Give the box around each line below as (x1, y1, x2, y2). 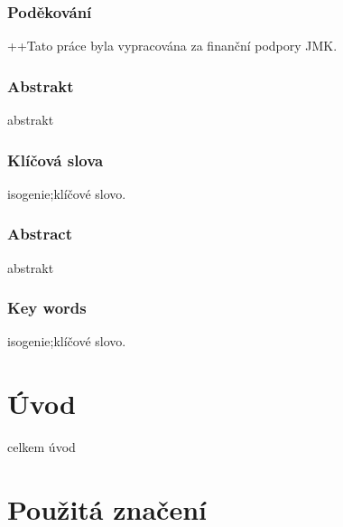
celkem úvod (7, 438, 76, 456)
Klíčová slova (7, 148, 104, 171)
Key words (7, 296, 87, 319)
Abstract (7, 222, 72, 245)
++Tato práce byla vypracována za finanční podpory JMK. (7, 36, 338, 55)
